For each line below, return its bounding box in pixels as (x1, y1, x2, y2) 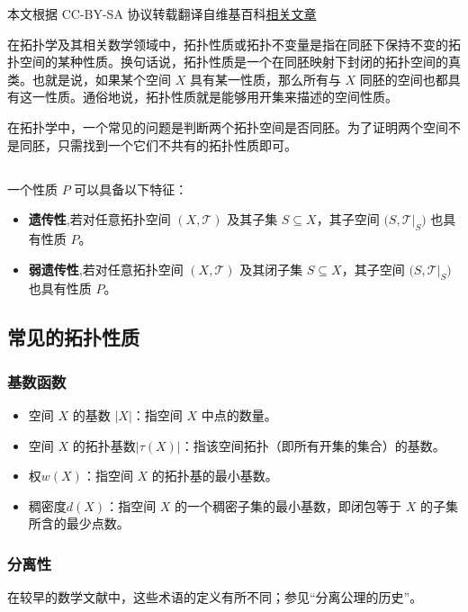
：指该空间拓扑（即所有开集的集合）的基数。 (180, 436, 445, 454)
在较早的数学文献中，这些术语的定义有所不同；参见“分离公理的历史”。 (7, 588, 423, 607)
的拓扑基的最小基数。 (151, 466, 278, 485)
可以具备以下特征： (74, 179, 188, 198)
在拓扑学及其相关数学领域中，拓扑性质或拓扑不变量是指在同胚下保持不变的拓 (7, 34, 461, 53)
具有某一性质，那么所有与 (189, 69, 341, 88)
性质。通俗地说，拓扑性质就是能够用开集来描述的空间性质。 (44, 87, 398, 106)
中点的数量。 (201, 405, 277, 424)
